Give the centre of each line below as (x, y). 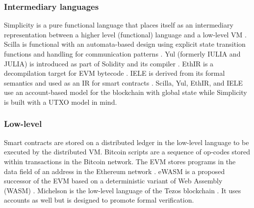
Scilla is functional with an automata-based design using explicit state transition (125, 44)
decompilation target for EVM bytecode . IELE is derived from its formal (114, 73)
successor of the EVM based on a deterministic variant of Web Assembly (113, 181)
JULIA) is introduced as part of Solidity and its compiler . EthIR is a (109, 63)
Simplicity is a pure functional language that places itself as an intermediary (119, 25)
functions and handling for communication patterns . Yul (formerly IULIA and (122, 54)
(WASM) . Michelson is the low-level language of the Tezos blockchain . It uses (123, 190)
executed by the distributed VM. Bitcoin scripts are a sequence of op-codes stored (127, 152)
